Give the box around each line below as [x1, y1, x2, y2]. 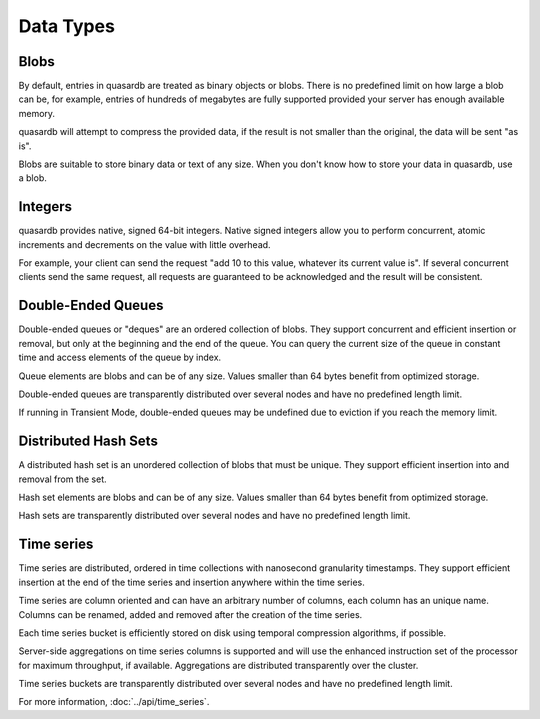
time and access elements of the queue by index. [18, 351, 222, 364]
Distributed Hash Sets [18, 433, 159, 450]
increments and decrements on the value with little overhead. [18, 238, 271, 250]
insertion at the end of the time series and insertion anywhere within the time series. [18, 576, 365, 588]
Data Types [18, 15, 115, 37]
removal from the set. [18, 473, 107, 485]
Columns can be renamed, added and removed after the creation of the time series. [18, 608, 363, 620]
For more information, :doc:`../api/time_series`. [18, 696, 210, 708]
